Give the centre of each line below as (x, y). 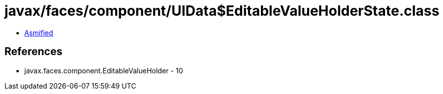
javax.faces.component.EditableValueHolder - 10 (104, 70)
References (33, 52)
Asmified (39, 32)
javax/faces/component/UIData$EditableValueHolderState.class (222, 11)
